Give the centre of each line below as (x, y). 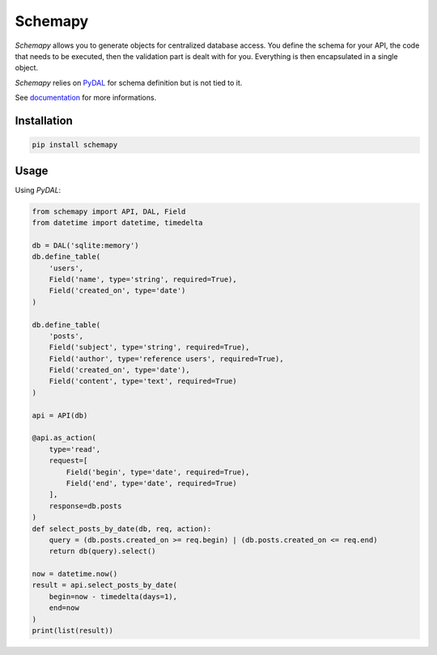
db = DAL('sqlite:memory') (85, 245)
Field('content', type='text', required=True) (143, 381)
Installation (44, 120)
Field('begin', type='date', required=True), (158, 472)
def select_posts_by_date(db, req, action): (122, 529)
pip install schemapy (75, 145)
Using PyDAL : (38, 189)
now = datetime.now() (75, 574)
